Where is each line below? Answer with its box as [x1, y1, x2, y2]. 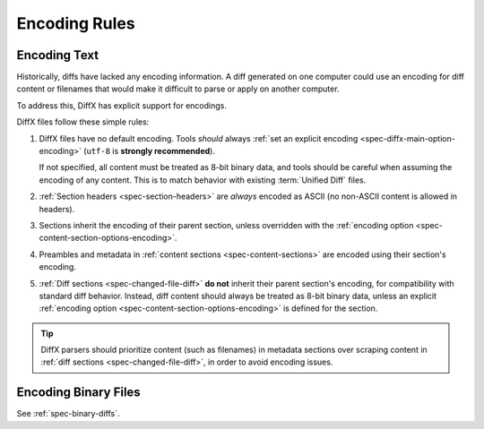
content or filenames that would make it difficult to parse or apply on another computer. [16, 83, 340, 94]
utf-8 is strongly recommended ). [86, 146, 215, 157]
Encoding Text [16, 47, 99, 63]
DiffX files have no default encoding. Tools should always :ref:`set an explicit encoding [39, 133, 359, 143]
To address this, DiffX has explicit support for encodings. [16, 99, 228, 111]
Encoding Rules [16, 13, 135, 33]
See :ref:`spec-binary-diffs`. [16, 408, 120, 419]
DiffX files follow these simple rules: [16, 116, 150, 127]
